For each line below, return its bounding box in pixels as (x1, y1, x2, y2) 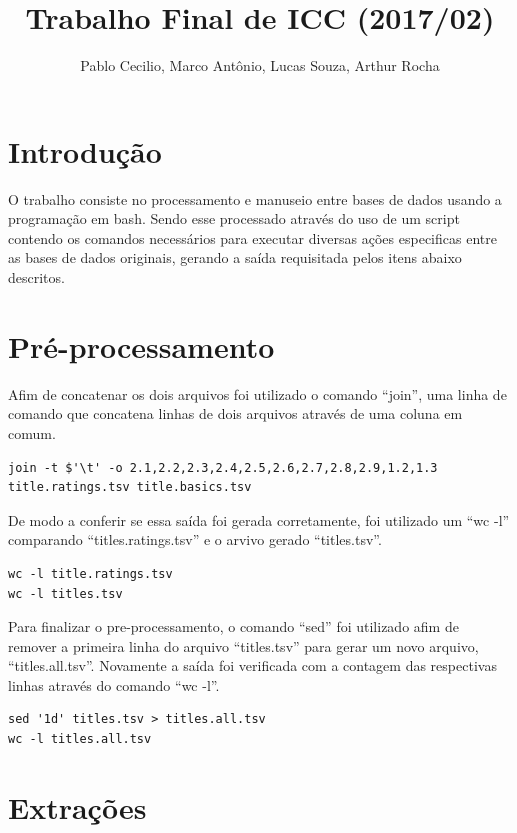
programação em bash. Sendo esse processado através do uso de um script (8, 208, 460, 229)
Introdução (8, 130, 162, 171)
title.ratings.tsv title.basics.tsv (8, 480, 252, 495)
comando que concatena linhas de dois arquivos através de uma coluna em (8, 403, 463, 424)
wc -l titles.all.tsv (8, 732, 152, 747)
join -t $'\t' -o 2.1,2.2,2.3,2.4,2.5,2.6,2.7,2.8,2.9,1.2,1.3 (8, 460, 438, 475)
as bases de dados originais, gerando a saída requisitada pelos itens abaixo (8, 247, 462, 268)
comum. (8, 422, 56, 443)
